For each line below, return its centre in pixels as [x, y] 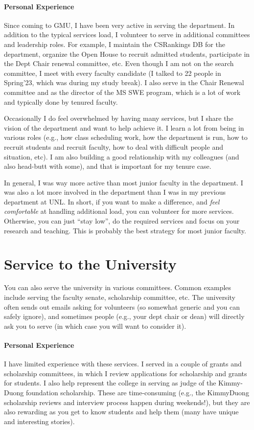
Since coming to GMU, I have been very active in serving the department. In [119, 25]
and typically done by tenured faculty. [61, 102]
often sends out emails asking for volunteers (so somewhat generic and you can [122, 306]
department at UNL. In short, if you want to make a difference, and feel [112, 201]
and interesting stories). [39, 421]
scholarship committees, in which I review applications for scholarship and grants [126, 373]
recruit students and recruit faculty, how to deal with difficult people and [114, 147]
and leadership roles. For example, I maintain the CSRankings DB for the [115, 44]
